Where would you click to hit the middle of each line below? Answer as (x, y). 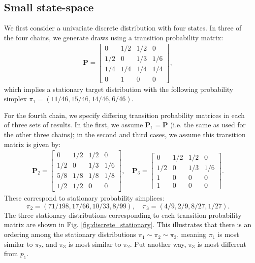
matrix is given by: (32, 144)
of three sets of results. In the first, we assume (74, 125)
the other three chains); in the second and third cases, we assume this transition (125, 134)
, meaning (192, 234)
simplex (16, 99)
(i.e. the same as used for (208, 125)
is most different (222, 244)
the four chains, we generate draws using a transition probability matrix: (114, 37)
